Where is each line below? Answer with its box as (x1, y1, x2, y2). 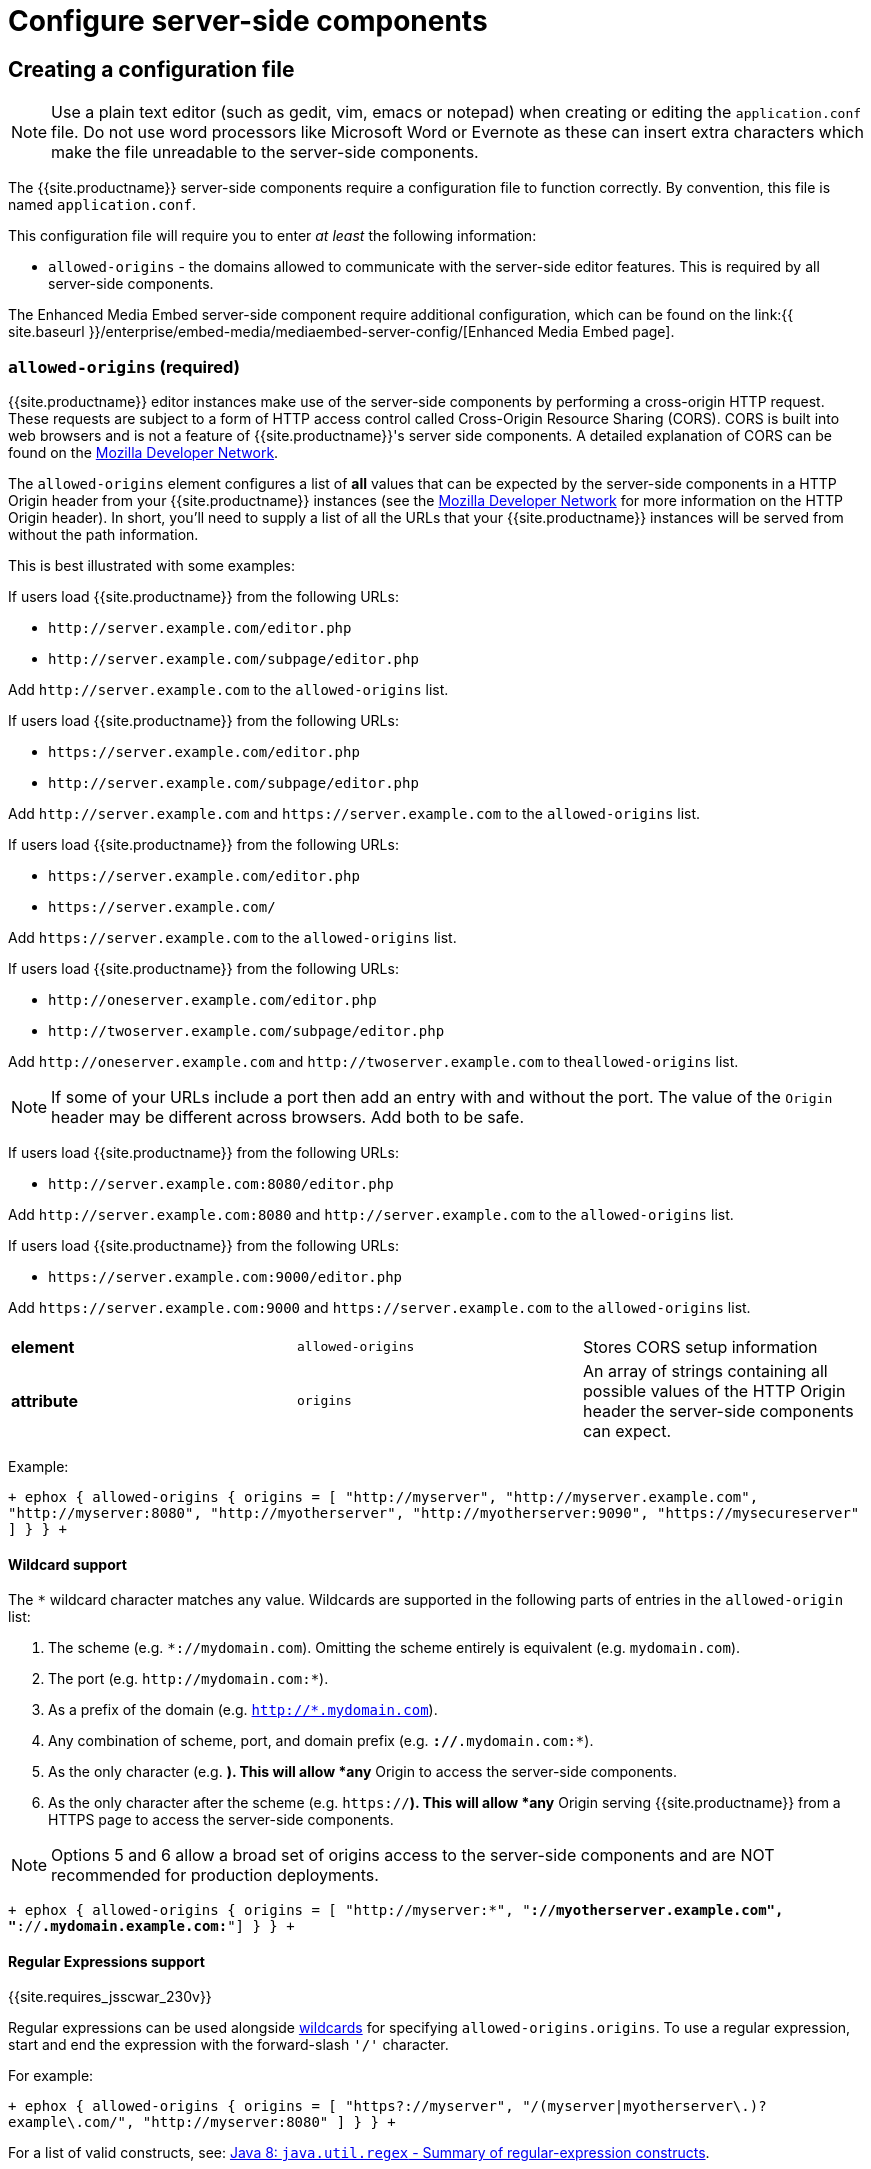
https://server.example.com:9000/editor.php (48, 1268, 403, 1285)
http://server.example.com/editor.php (48, 619, 352, 636)
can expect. (582, 1420, 672, 1441)
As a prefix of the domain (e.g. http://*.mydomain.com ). (48, 1701, 438, 1719)
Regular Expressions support (8, 1952, 205, 1970)
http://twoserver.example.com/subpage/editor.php (48, 1022, 445, 1039)
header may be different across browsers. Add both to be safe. (51, 1106, 525, 1127)
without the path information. (8, 525, 199, 543)
